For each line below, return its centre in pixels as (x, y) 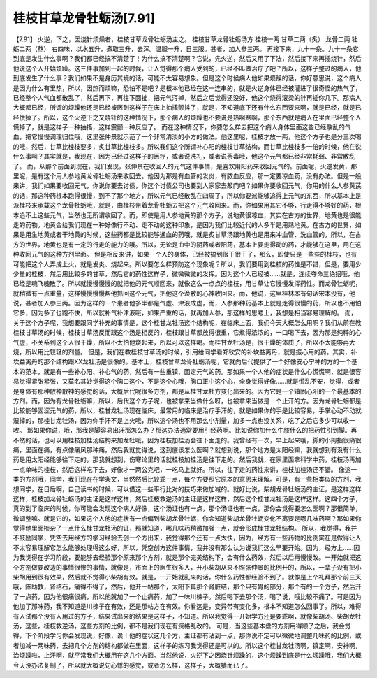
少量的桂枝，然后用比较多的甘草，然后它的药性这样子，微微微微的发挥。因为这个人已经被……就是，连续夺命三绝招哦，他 (186, 273)
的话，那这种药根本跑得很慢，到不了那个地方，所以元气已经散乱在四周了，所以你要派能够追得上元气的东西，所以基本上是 (187, 195)
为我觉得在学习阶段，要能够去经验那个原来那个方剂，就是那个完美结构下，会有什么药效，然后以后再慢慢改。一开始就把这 (187, 557)
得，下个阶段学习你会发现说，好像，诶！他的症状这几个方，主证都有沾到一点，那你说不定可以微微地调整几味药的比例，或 (187, 635)
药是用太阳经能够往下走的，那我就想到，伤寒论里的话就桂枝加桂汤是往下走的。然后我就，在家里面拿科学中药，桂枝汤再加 (187, 460)
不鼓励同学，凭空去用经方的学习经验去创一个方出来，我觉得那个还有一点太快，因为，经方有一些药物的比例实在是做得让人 (187, 538)
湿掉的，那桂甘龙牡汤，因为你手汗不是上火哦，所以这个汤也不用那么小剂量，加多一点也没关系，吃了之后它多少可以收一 (184, 420)
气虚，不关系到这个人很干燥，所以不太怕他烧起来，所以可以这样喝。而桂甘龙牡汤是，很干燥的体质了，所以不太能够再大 (184, 342)
